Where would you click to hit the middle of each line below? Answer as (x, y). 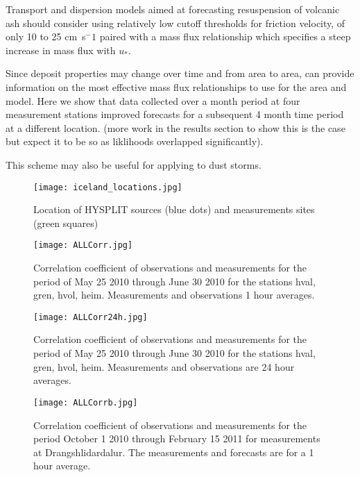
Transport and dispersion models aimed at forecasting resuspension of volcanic (173, 9)
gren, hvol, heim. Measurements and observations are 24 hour (164, 366)
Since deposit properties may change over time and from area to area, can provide (180, 73)
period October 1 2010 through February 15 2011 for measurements (177, 438)
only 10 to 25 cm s (46, 36)
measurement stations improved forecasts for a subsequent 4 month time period (175, 114)
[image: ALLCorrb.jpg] (86, 402)
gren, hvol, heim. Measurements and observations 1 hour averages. (174, 295)
